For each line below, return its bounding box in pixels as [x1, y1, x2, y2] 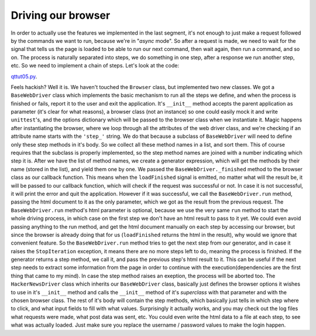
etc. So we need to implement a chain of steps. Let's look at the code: [11, 62, 180, 69]
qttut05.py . [11, 73, 37, 80]
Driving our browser [11, 9, 111, 22]
